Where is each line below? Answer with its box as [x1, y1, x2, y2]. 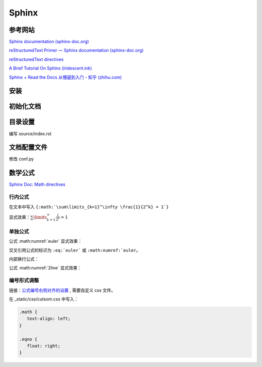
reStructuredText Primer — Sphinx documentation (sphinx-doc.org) [9, 48, 144, 53]
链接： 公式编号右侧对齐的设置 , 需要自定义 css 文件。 [9, 287, 116, 293]
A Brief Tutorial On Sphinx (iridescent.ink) [9, 66, 92, 71]
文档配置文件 [9, 143, 48, 151]
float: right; [27, 343, 61, 349]
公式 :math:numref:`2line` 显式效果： [9, 265, 82, 271]
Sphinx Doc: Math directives [9, 182, 65, 187]
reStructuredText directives [9, 56, 64, 62]
